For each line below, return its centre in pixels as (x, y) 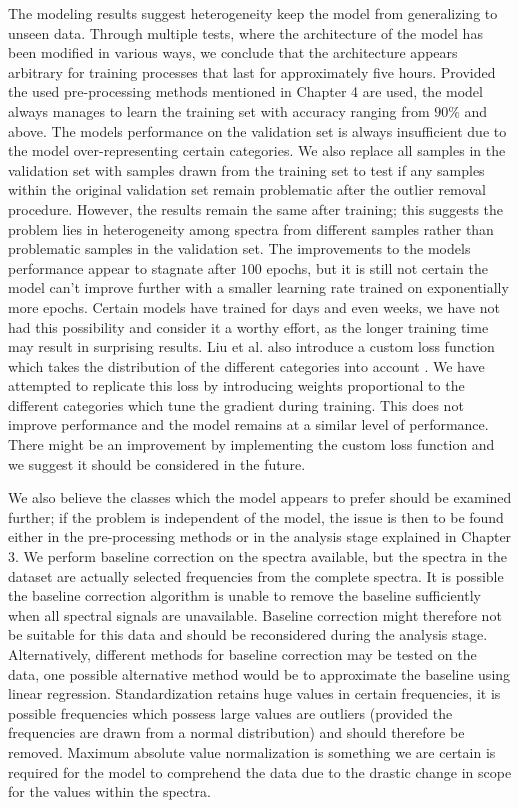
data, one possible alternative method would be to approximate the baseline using (259, 673)
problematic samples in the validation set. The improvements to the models (239, 248)
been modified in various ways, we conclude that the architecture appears (233, 52)
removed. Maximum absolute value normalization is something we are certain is (252, 751)
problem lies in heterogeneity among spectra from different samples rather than (251, 228)
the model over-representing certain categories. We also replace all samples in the (257, 150)
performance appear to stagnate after (122, 267)
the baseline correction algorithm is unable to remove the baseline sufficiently (244, 595)
